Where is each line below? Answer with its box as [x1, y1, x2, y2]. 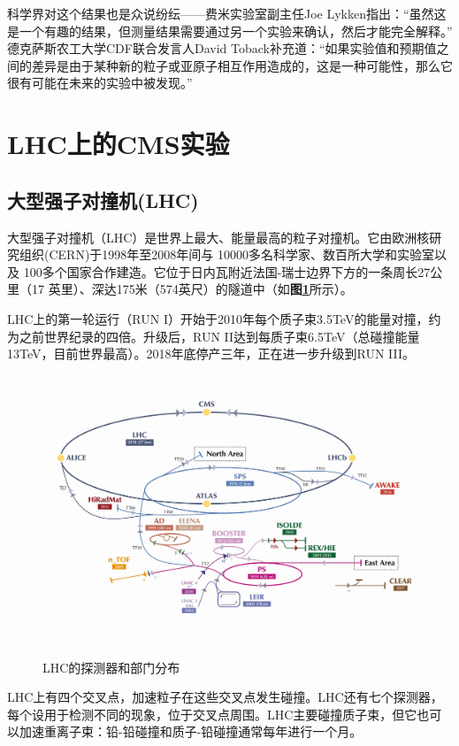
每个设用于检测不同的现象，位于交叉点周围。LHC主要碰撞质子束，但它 [7, 704, 417, 723]
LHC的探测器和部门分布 [42, 658, 180, 676]
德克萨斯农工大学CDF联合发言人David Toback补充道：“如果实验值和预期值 [7, 39, 437, 58]
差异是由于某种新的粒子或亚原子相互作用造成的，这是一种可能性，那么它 [31, 56, 453, 74]
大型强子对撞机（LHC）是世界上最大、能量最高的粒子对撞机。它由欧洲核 [7, 227, 430, 246]
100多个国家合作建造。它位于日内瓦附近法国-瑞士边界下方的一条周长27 [23, 262, 431, 281]
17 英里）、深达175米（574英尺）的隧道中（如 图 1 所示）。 [31, 280, 353, 298]
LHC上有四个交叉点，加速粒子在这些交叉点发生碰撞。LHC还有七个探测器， [7, 688, 443, 706]
